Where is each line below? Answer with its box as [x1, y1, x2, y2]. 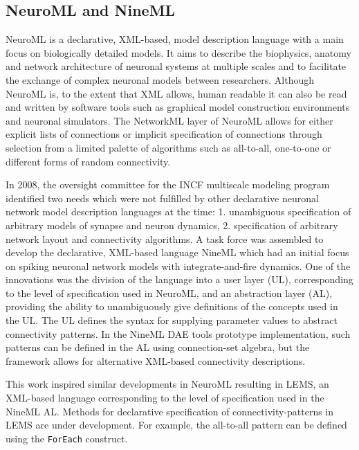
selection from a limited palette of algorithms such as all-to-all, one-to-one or [6, 140, 331, 154]
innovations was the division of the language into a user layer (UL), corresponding [6, 272, 353, 287]
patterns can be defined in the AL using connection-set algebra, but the [6, 340, 310, 354]
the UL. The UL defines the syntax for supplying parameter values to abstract [6, 313, 338, 327]
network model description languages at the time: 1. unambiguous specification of [6, 204, 351, 219]
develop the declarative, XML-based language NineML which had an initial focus [6, 245, 349, 260]
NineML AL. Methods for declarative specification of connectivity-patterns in [6, 404, 334, 418]
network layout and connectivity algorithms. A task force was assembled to [6, 231, 324, 246]
